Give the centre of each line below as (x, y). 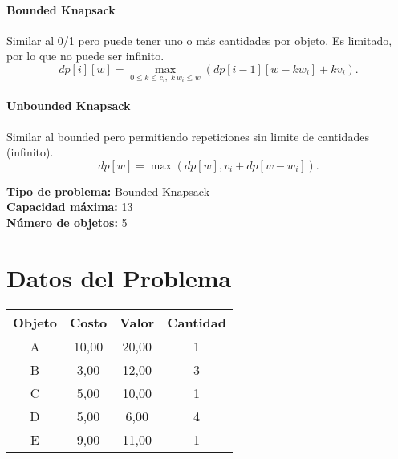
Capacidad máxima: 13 (70, 207)
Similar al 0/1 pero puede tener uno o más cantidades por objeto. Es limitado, (199, 40)
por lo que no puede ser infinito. (85, 56)
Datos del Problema (119, 277)
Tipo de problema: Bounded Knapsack (108, 191)
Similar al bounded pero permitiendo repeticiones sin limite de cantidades (188, 136)
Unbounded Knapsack (69, 106)
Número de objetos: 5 (67, 223)
